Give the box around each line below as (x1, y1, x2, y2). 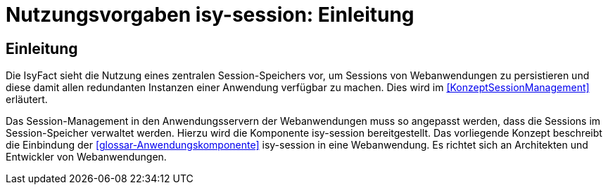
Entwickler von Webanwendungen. (6, 151, 167, 163)
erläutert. (6, 93, 48, 106)
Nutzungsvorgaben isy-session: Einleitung (6, 3, 414, 27)
